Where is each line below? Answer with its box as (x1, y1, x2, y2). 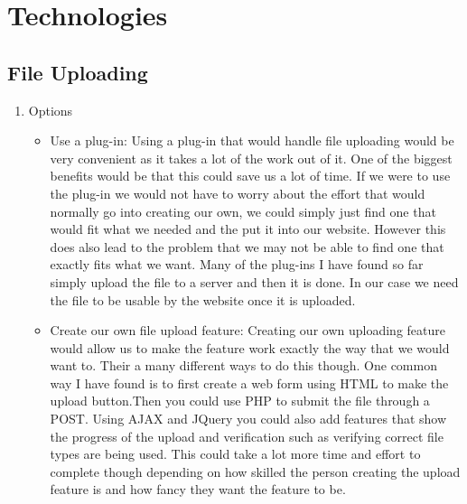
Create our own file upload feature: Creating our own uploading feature (50, 321, 445, 340)
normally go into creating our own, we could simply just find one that (50, 201, 436, 220)
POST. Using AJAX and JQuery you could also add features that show (50, 409, 447, 428)
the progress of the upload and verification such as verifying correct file (50, 426, 444, 445)
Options (28, 100, 73, 119)
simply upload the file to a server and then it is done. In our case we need (50, 272, 459, 291)
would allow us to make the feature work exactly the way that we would (50, 338, 450, 357)
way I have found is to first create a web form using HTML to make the (50, 373, 449, 392)
